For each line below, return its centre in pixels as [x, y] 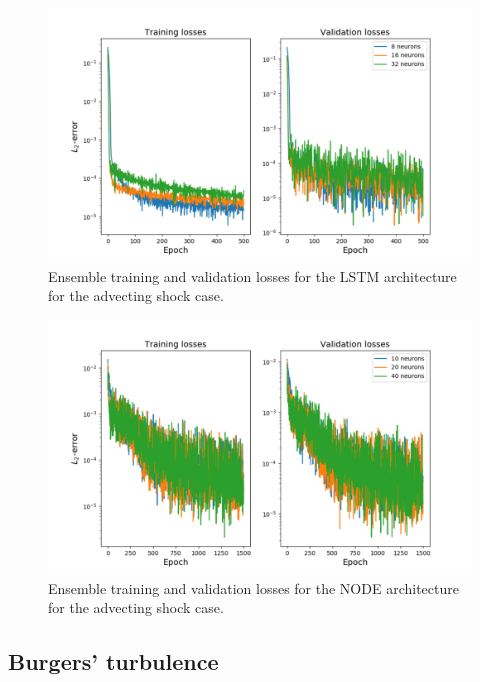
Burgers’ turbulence [113, 661]
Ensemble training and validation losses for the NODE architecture [253, 587]
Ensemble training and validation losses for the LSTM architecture [252, 275]
